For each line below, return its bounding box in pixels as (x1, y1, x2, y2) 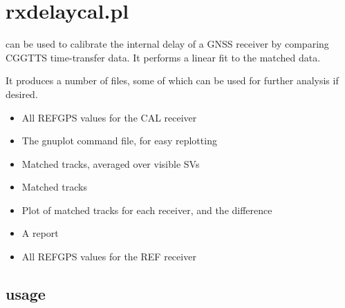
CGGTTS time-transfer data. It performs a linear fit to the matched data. (6, 50, 321, 64)
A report (21, 226, 59, 240)
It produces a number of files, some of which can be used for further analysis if (6, 73, 339, 88)
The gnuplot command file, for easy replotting (21, 133, 217, 148)
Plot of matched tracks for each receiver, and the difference (21, 202, 272, 217)
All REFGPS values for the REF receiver (21, 249, 196, 264)
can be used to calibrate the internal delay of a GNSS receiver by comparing (6, 37, 329, 51)
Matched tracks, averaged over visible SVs (21, 156, 200, 171)
